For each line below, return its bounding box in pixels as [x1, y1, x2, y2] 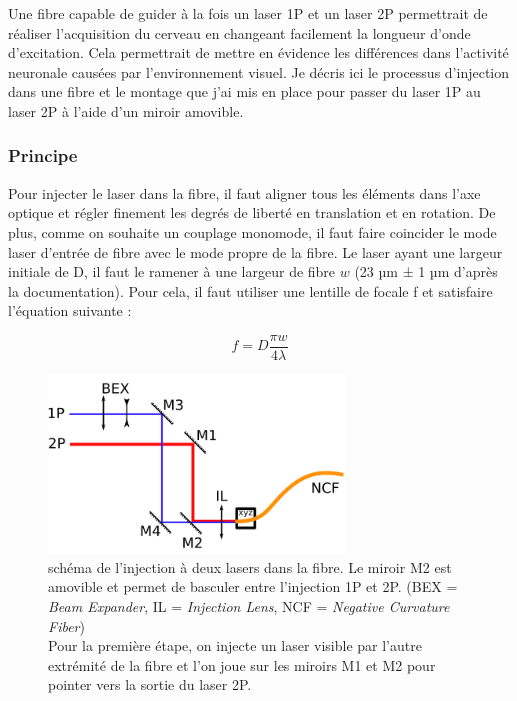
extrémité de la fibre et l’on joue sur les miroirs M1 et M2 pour [48, 654, 436, 675]
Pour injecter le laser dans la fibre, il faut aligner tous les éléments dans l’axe [8, 182, 481, 203]
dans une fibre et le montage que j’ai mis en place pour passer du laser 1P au [8, 81, 481, 102]
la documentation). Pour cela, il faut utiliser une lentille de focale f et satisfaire [8, 280, 493, 301]
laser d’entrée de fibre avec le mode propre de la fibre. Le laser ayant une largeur [8, 241, 503, 262]
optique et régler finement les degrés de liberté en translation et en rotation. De [8, 202, 496, 223]
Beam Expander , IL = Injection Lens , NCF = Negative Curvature [48, 596, 450, 617]
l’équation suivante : [8, 300, 132, 321]
